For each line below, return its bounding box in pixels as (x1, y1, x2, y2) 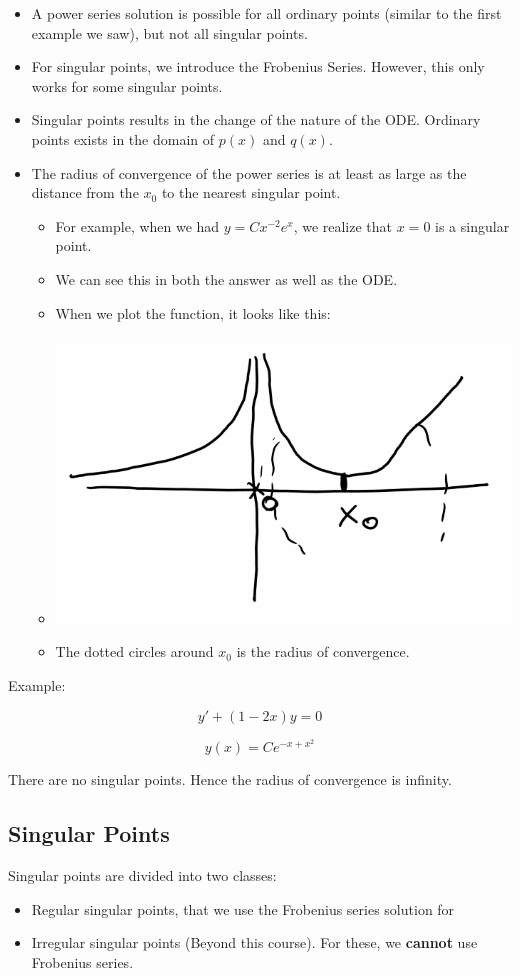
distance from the (31, 182, 139, 203)
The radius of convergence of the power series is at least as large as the (31, 162, 467, 183)
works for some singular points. (31, 75, 223, 96)
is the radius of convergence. (236, 641, 410, 662)
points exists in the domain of (31, 128, 215, 149)
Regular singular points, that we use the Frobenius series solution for (31, 898, 455, 919)
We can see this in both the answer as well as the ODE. (55, 268, 398, 289)
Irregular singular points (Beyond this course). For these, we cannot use (31, 932, 478, 953)
